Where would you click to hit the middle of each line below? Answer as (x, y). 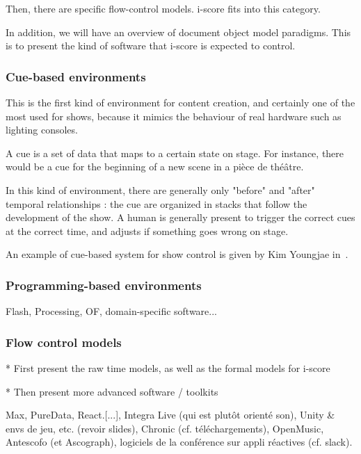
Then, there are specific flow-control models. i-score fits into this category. (163, 8)
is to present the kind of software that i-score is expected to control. (151, 46)
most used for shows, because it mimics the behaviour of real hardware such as (174, 116)
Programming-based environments (104, 285)
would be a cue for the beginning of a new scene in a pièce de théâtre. (155, 167)
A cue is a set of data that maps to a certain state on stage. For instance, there (175, 153)
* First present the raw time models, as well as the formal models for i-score (168, 367)
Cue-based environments (76, 76)
